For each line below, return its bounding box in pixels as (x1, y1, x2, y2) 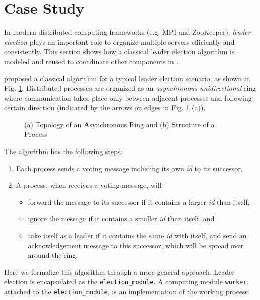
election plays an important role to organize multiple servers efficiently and (4, 36, 235, 47)
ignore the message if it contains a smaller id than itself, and (28, 213, 215, 224)
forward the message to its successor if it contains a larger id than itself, (28, 196, 250, 207)
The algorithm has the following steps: (4, 146, 123, 157)
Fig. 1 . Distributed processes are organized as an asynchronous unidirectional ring (4, 83, 256, 93)
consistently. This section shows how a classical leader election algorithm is (4, 46, 235, 57)
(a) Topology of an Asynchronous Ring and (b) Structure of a (24, 119, 215, 129)
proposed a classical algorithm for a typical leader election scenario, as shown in (4, 73, 250, 83)
